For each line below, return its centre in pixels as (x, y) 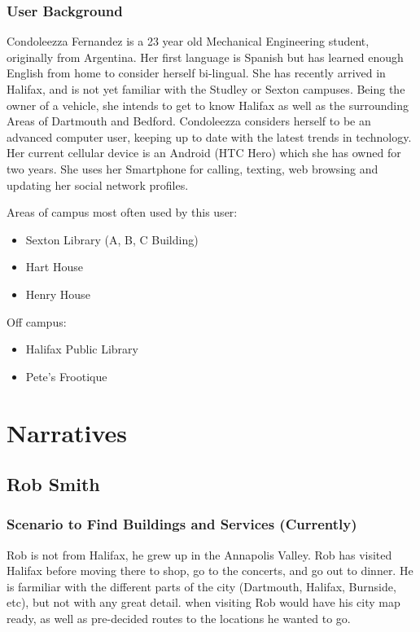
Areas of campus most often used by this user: (122, 212)
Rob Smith (53, 484)
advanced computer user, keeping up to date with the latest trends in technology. (209, 136)
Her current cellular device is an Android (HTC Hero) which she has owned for (204, 153)
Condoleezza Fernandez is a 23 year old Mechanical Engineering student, (188, 41)
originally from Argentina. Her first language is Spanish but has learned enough (205, 57)
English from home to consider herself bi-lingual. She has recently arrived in (196, 73)
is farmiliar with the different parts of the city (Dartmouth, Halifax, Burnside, (201, 586)
